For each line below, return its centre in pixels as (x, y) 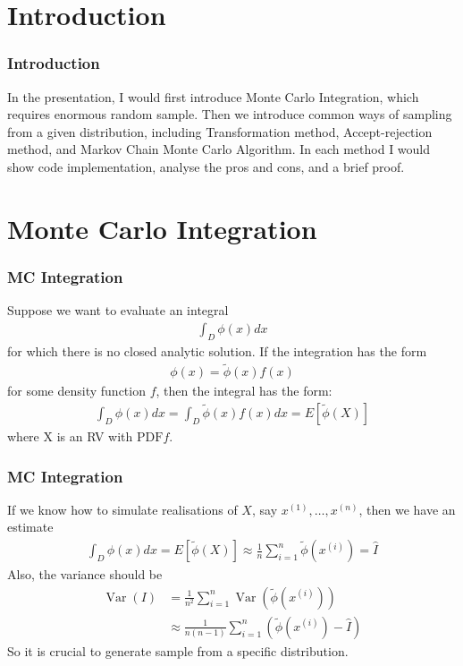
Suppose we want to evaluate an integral (118, 310)
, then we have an (407, 509)
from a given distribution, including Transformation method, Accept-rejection (220, 131)
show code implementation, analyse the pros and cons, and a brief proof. (206, 166)
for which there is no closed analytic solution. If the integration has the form (217, 350)
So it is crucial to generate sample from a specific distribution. (178, 650)
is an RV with (95, 436)
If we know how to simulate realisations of (122, 509)
